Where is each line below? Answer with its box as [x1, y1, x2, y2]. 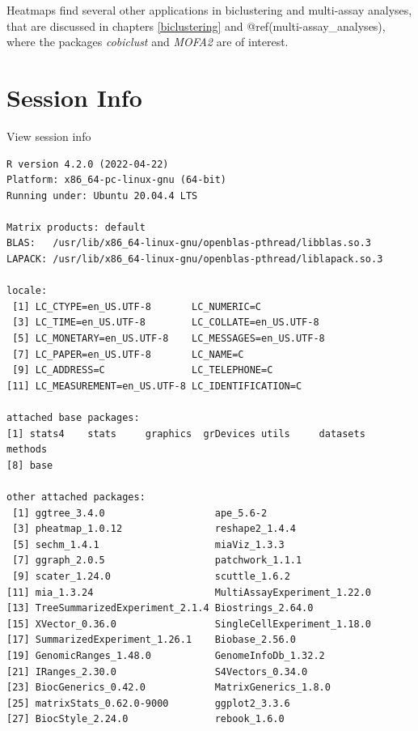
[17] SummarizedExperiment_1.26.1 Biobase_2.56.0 [6, 634, 296, 646]
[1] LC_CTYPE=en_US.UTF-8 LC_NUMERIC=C [12, 300, 261, 312]
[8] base [6, 459, 53, 471]
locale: [6, 285, 48, 297]
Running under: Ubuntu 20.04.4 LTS [6, 189, 198, 202]
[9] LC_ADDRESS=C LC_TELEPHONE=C [12, 364, 273, 376]
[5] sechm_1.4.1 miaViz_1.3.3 [12, 538, 285, 550]
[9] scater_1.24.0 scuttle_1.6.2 [12, 570, 290, 582]
